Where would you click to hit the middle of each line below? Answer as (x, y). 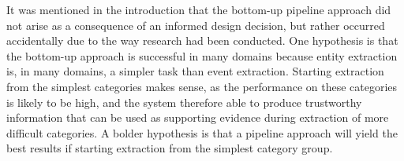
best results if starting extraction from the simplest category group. (170, 148)
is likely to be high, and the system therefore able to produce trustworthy (184, 102)
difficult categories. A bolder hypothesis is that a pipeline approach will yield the (202, 132)
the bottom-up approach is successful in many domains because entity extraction (202, 55)
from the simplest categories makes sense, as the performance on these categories (202, 86)
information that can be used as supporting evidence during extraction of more (198, 117)
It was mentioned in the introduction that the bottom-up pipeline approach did (199, 9)
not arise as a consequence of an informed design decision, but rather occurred (196, 25)
